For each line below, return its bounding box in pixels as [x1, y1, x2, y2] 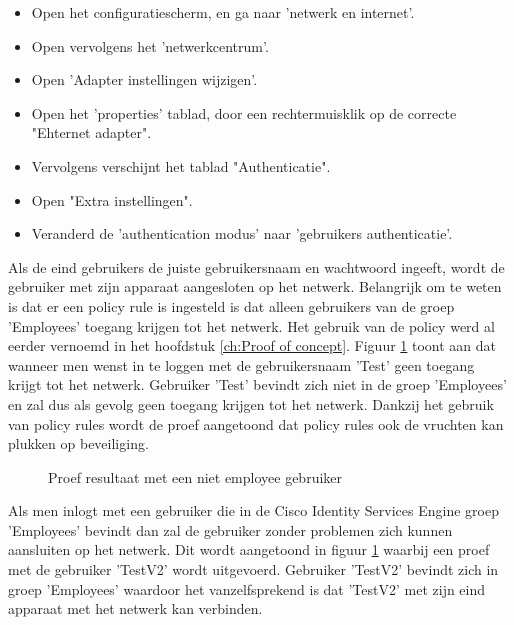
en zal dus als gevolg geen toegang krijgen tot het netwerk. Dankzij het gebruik [8, 393, 494, 414]
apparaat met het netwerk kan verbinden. [8, 598, 263, 619]
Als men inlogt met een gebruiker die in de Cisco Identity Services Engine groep [8, 500, 499, 521]
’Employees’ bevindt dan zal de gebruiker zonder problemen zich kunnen [8, 519, 453, 540]
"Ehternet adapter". [31, 122, 152, 143]
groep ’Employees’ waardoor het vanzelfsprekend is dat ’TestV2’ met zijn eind [8, 578, 486, 599]
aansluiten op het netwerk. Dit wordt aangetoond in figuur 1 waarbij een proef [8, 539, 490, 560]
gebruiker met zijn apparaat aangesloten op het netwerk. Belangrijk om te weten [8, 276, 502, 297]
